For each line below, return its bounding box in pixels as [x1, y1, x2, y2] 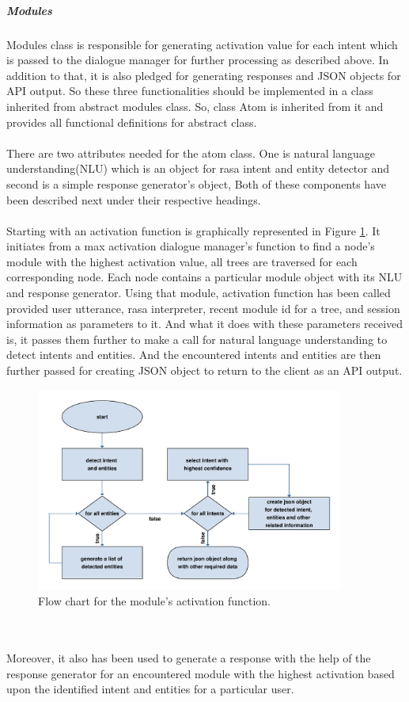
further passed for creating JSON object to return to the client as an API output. [6, 362, 403, 379]
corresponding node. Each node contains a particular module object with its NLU [6, 269, 403, 285]
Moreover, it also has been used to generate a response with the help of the [6, 650, 371, 666]
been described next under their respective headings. [6, 191, 261, 208]
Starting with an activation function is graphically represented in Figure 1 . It [6, 222, 381, 238]
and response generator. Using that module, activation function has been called [6, 284, 391, 301]
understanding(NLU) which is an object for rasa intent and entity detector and [6, 160, 390, 177]
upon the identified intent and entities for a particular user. [6, 681, 294, 697]
